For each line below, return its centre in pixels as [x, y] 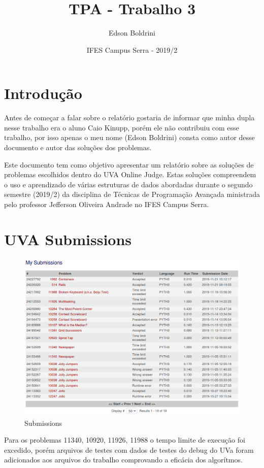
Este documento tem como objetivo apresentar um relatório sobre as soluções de [129, 164]
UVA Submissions [68, 239]
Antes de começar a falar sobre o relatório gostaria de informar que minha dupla [129, 118]
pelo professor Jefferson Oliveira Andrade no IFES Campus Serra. [107, 204]
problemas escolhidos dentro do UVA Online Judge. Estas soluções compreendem [130, 174]
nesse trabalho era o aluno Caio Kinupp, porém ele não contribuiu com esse [122, 127]
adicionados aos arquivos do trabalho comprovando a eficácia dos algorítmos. [123, 460]
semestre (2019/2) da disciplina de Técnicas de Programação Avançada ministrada [132, 194]
